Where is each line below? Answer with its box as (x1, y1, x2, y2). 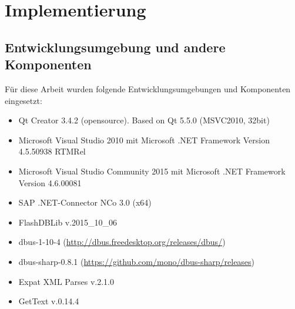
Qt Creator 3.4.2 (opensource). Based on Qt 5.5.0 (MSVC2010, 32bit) (18, 114, 270, 126)
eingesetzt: (5, 94, 42, 106)
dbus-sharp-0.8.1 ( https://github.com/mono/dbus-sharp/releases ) (18, 255, 255, 267)
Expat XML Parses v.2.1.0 (18, 275, 114, 287)
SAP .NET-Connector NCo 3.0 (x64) (18, 196, 152, 209)
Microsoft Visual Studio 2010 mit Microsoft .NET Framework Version (18, 133, 270, 146)
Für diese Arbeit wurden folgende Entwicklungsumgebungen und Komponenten (5, 82, 291, 95)
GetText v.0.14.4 (18, 295, 79, 307)
